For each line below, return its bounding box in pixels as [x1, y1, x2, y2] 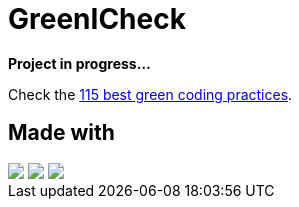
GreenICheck [8, 2, 186, 36]
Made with [8, 120, 115, 146]
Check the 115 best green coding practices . [8, 85, 293, 103]
